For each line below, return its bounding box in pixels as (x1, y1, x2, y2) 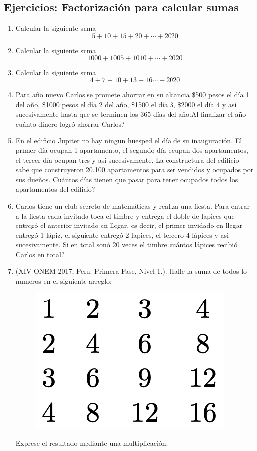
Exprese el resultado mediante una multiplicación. (15, 438, 168, 448)
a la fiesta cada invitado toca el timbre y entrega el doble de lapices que (15, 210, 235, 221)
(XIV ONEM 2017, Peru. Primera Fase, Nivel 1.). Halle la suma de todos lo (15, 266, 247, 276)
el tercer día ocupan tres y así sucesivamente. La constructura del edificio (15, 154, 239, 165)
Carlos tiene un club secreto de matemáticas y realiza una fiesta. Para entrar (15, 200, 250, 211)
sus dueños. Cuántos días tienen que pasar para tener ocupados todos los (15, 174, 238, 184)
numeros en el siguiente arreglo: (15, 276, 112, 286)
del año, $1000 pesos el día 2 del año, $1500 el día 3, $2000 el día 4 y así (15, 99, 237, 109)
